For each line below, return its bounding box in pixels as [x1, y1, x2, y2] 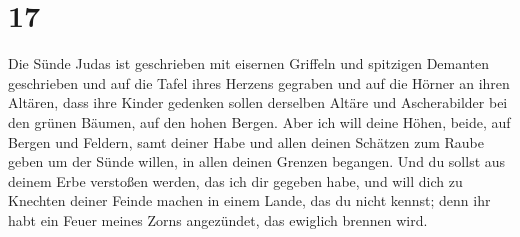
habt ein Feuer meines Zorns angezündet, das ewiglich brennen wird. [8, 209, 428, 230]
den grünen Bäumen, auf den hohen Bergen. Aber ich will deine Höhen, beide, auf [8, 111, 511, 132]
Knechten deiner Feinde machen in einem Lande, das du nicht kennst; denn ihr [8, 190, 491, 211]
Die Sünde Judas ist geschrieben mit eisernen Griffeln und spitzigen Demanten [8, 53, 490, 74]
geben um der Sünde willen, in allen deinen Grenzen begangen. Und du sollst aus [8, 151, 506, 172]
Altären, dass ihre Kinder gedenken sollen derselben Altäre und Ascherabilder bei [8, 92, 508, 113]
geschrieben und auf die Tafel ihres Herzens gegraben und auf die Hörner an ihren [8, 72, 510, 93]
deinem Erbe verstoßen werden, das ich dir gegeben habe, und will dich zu [8, 170, 463, 191]
